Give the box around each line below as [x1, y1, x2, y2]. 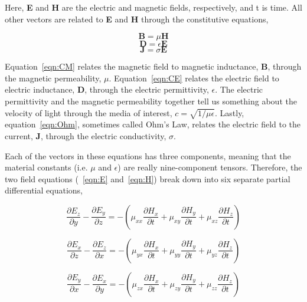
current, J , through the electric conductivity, [5, 129, 166, 142]
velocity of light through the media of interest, [5, 106, 172, 119]
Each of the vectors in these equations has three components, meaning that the [5, 149, 291, 162]
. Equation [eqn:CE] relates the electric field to [109, 71, 279, 84]
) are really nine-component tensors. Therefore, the [117, 161, 302, 173]
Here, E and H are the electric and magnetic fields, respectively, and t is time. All [5, 1, 302, 13]
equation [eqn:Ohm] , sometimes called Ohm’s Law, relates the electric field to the [5, 118, 301, 130]
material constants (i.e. [5, 161, 88, 173]
